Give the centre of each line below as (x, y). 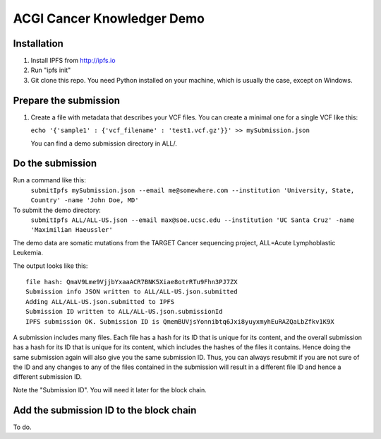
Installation (38, 43)
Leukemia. (28, 253)
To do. (22, 427)
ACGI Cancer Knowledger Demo (109, 18)
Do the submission (55, 164)
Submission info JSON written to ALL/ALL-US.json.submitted (132, 292)
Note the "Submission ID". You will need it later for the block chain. (110, 390)
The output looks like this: (50, 266)
